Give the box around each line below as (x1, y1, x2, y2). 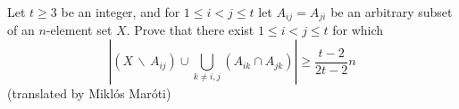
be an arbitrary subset (330, 3, 453, 21)
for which (332, 21, 384, 39)
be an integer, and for (61, 3, 180, 21)
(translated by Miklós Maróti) (7, 84, 171, 103)
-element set (46, 21, 113, 39)
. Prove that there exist (126, 21, 255, 39)
